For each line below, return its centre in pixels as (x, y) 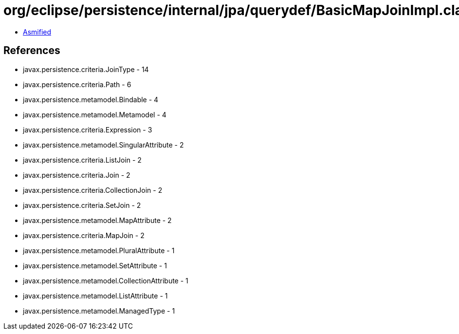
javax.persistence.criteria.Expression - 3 (88, 130)
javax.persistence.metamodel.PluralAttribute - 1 (99, 250)
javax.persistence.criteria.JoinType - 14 (86, 69)
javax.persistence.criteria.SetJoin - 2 (82, 205)
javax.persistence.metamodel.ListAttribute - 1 (95, 296)
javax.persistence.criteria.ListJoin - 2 (82, 160)
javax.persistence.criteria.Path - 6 (77, 84)
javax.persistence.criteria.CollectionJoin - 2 (93, 190)
